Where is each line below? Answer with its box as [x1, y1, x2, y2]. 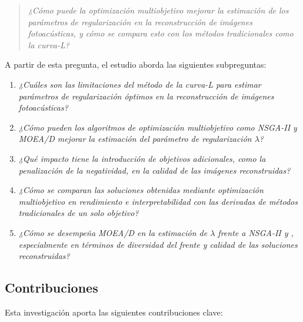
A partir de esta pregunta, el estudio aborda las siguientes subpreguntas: [5, 58, 267, 71]
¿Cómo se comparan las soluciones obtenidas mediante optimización [18, 184, 264, 196]
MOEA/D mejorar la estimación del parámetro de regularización [18, 132, 252, 145]
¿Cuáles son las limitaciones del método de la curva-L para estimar [18, 78, 261, 90]
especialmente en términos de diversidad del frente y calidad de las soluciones [18, 238, 298, 250]
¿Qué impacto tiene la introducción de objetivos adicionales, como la [18, 152, 266, 164]
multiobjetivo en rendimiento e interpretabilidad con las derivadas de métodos [18, 195, 298, 207]
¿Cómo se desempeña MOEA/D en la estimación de [18, 226, 208, 238]
